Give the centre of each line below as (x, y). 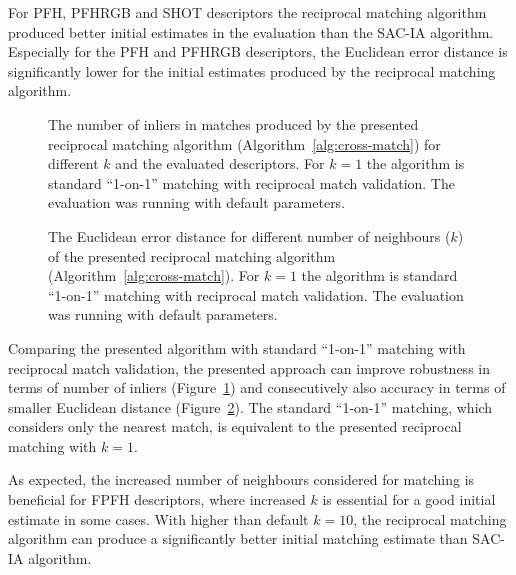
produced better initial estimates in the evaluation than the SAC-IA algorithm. (251, 31)
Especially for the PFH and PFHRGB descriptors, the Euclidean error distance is (258, 51)
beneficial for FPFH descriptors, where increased (157, 499)
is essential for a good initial (409, 499)
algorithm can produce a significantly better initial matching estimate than (238, 538)
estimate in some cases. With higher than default (158, 518)
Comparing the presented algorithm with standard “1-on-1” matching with (237, 347)
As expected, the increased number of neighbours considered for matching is (241, 479)
